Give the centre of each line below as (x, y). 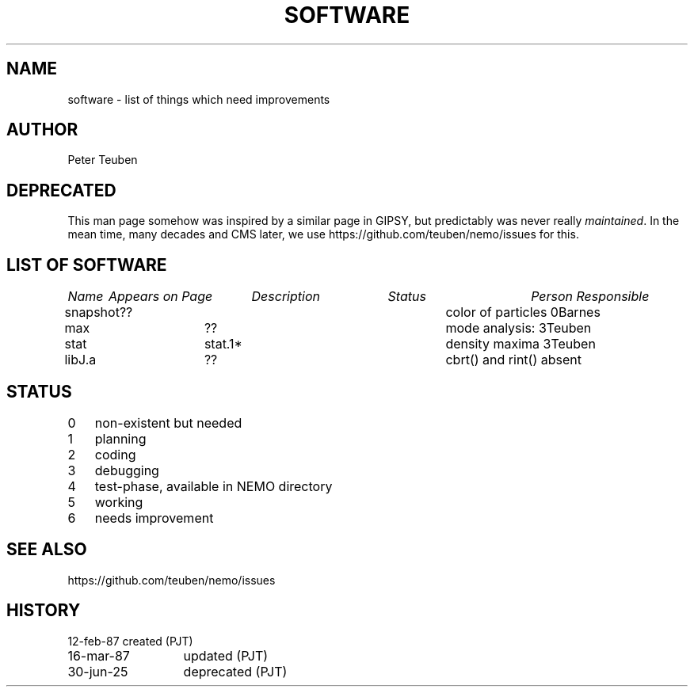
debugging (127, 470)
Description (286, 297)
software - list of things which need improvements (199, 99)
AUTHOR (42, 130)
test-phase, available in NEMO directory (214, 486)
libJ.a (80, 360)
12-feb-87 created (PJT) (130, 641)
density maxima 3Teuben (520, 344)
